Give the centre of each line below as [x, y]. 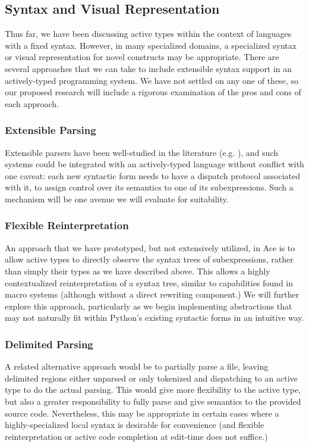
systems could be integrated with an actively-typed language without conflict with [154, 164]
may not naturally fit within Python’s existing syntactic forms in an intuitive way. [154, 318]
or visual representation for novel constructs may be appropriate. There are [142, 57]
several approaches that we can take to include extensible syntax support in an [149, 68]
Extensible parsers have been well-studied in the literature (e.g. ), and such [142, 152]
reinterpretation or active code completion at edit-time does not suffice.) [136, 436]
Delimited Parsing [49, 344]
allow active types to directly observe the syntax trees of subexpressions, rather [149, 259]
